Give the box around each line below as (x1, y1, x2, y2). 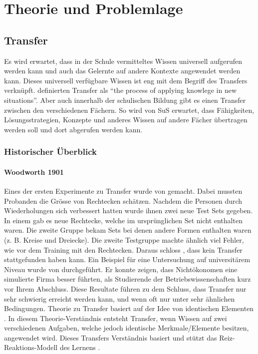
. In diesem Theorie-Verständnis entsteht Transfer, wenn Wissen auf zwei (4, 313, 227, 323)
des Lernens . (59, 342, 100, 353)
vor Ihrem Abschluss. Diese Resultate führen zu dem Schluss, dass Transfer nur (4, 283, 247, 294)
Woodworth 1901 (4, 166, 64, 177)
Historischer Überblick (4, 145, 97, 158)
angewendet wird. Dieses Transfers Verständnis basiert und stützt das (4, 332, 217, 343)
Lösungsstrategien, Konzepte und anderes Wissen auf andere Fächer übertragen (4, 114, 248, 125)
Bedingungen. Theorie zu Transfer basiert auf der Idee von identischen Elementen (4, 303, 254, 314)
